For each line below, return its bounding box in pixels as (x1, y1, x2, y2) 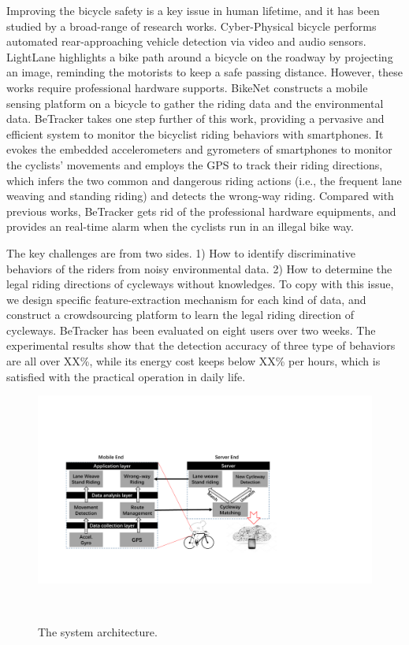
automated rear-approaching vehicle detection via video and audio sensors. (6, 33, 366, 50)
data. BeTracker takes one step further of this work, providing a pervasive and (6, 110, 385, 127)
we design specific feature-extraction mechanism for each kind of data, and (6, 291, 366, 307)
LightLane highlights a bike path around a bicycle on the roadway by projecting (6, 48, 393, 65)
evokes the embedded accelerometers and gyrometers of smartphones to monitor (6, 141, 392, 158)
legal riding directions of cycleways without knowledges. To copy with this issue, (6, 276, 394, 292)
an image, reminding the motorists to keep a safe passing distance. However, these (6, 64, 403, 80)
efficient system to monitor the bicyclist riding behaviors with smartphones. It (6, 125, 384, 142)
